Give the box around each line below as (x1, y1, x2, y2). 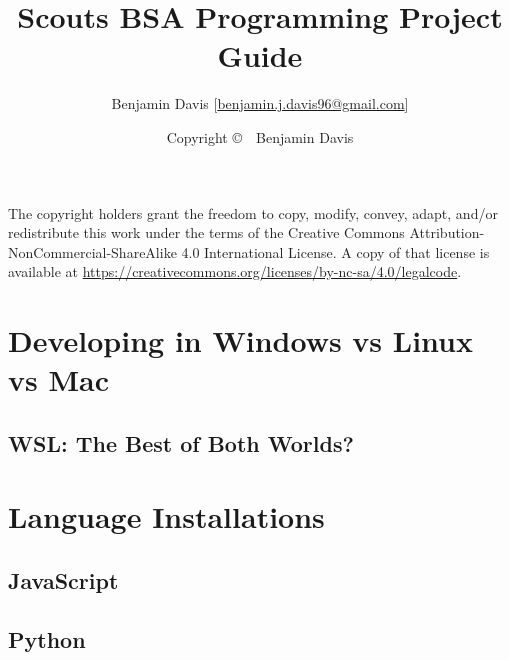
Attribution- (409, 222, 485, 243)
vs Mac (8, 359, 109, 400)
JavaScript (8, 564, 119, 595)
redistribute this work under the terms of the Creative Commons (8, 222, 405, 243)
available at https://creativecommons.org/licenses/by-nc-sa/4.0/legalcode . (8, 261, 462, 282)
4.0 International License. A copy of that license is (181, 241, 490, 262)
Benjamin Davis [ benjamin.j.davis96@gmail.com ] (111, 93, 409, 114)
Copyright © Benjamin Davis (166, 126, 354, 147)
